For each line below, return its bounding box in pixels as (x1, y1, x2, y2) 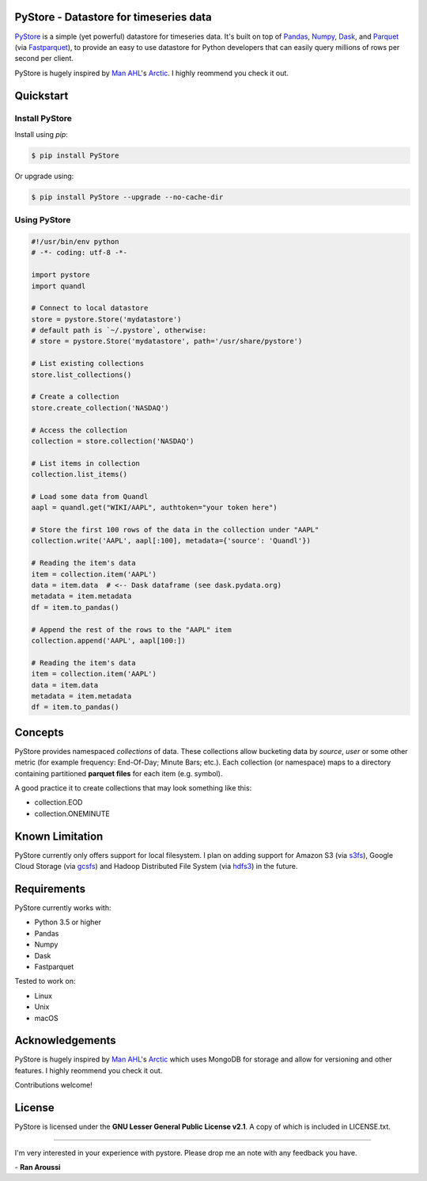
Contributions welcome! (14, 1080, 93, 1090)
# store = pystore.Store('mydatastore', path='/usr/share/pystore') (31, 337, 303, 346)
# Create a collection (31, 392, 119, 402)
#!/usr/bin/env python (31, 237, 119, 246)
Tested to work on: (14, 977, 76, 986)
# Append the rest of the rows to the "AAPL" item (31, 625, 232, 634)
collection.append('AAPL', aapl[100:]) (31, 636, 186, 645)
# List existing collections (31, 359, 145, 368)
